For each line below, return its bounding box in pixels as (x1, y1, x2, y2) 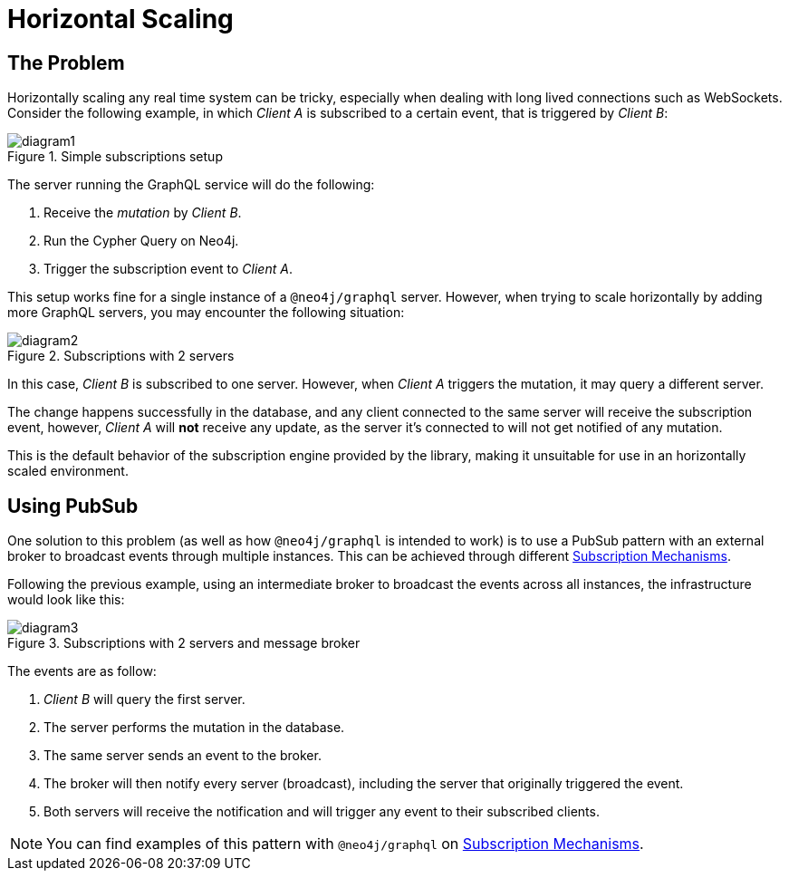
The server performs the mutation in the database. (43, 719, 345, 736)
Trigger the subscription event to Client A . (43, 261, 293, 277)
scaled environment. (7, 463, 129, 479)
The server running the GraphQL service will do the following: (7, 177, 375, 193)
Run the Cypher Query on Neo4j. (43, 233, 239, 249)
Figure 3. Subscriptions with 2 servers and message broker (7, 635, 361, 651)
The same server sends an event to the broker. (43, 748, 322, 764)
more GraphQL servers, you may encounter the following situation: (7, 304, 405, 321)
